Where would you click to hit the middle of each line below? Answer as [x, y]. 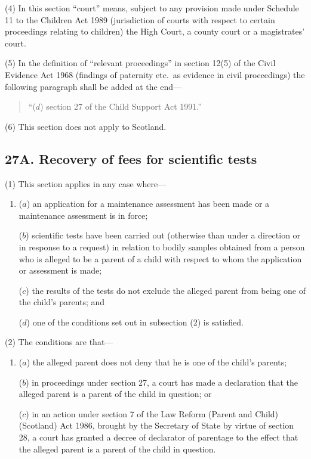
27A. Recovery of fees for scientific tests [131, 158]
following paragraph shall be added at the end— [93, 86]
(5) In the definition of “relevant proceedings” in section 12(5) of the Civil [140, 63]
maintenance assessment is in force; [83, 215]
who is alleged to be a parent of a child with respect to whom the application [160, 258]
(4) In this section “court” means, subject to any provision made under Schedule [152, 8]
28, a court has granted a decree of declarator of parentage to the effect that [158, 437]
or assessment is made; [60, 270]
